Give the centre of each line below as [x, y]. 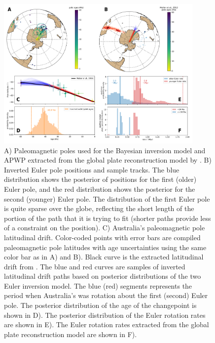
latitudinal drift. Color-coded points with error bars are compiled [102, 237]
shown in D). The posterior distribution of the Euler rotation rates [105, 315]
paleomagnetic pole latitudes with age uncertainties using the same [105, 247]
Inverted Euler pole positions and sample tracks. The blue [92, 169]
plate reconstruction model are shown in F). [71, 334]
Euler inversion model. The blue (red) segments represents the [98, 285]
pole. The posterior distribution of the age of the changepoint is [100, 305]
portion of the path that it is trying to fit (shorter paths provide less [107, 218]
